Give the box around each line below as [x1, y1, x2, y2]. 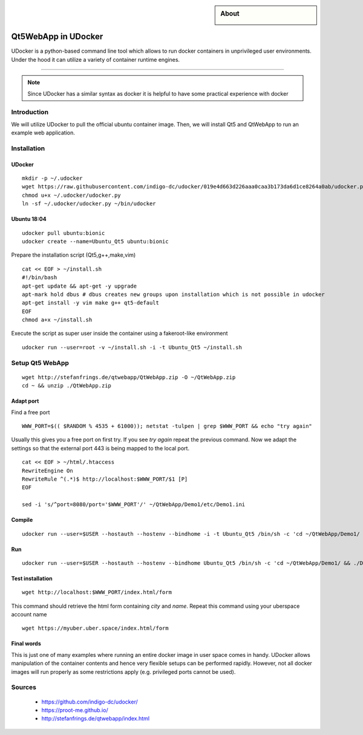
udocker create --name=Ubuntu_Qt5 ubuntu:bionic [22, 238, 169, 245]
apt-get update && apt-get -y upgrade [22, 282, 137, 289]
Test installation [11, 575, 53, 582]
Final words [11, 640, 42, 647]
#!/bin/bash [22, 274, 57, 281]
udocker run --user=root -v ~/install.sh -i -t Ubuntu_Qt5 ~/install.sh [22, 344, 242, 351]
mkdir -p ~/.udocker [22, 175, 83, 182]
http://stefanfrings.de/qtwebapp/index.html [41, 715, 150, 722]
